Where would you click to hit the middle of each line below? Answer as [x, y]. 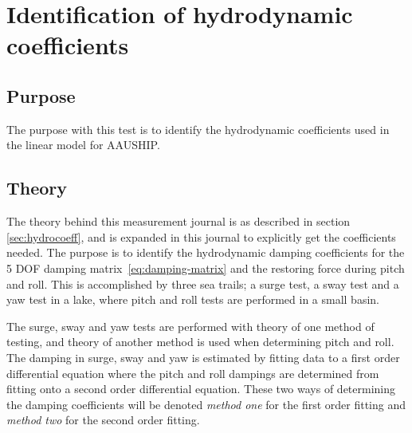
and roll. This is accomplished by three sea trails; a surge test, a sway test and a [203, 283]
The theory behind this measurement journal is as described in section [179, 221]
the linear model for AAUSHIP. [83, 145]
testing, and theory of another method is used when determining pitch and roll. [200, 342]
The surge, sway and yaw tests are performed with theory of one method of [190, 326]
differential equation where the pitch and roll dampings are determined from [193, 373]
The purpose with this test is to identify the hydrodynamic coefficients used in [198, 129]
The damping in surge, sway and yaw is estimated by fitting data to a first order [203, 357]
